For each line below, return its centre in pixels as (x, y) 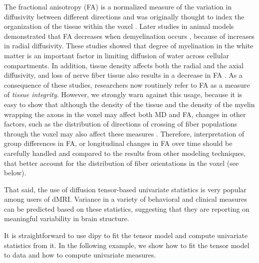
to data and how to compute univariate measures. (80, 255)
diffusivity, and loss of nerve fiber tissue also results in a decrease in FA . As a (123, 75)
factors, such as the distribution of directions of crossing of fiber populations (121, 124)
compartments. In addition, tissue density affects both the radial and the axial (124, 65)
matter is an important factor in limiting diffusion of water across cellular (117, 55)
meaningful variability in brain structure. (67, 218)
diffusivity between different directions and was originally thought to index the (124, 16)
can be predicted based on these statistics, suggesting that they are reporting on (127, 208)
